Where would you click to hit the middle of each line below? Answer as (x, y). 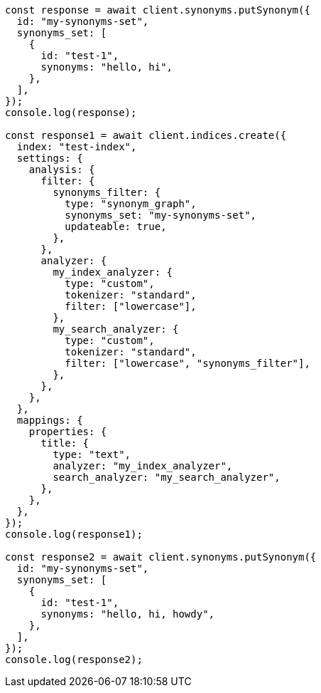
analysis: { (62, 170)
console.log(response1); (74, 534)
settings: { (50, 158)
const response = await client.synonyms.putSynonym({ (158, 10)
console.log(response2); (74, 660)
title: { (65, 443)
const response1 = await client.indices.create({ (146, 135)
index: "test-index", (77, 147)
